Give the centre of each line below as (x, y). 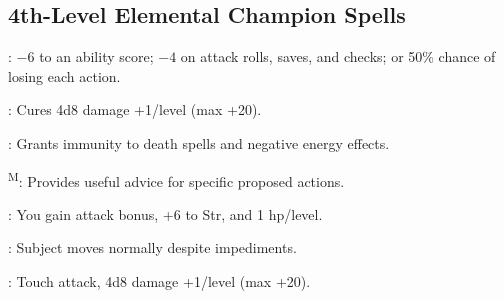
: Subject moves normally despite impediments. (152, 247)
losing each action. (64, 75)
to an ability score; (96, 56)
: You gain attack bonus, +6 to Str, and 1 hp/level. (165, 213)
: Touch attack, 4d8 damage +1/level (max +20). (159, 281)
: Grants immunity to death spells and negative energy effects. (199, 142)
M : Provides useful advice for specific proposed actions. (176, 179)
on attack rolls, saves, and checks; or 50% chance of (338, 56)
